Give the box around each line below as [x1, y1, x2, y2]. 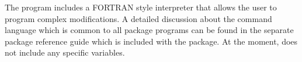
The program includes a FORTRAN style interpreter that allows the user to [5, 1, 277, 13]
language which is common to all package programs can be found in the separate [5, 24, 294, 36]
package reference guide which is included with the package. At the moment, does [5, 35, 298, 47]
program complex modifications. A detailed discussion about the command [5, 12, 272, 24]
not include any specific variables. [5, 46, 125, 59]
